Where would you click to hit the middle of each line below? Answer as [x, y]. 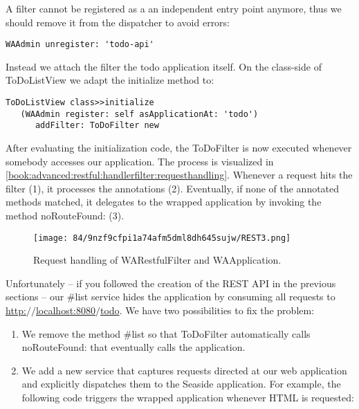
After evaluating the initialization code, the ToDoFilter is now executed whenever [179, 147]
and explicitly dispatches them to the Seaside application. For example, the [181, 384]
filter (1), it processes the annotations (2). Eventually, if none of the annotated [173, 188]
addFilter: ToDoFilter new [97, 126]
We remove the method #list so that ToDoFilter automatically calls [166, 333]
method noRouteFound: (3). [65, 215]
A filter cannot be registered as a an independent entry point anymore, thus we [174, 8]
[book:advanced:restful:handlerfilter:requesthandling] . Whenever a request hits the [179, 175]
